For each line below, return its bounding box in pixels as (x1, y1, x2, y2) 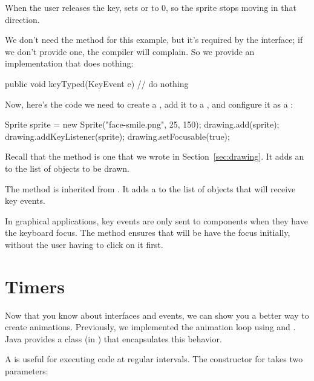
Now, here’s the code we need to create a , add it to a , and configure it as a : (5, 97, 293, 110)
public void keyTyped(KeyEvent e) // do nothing (5, 77, 189, 90)
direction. (5, 13, 40, 25)
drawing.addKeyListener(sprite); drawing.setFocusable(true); (5, 129, 230, 142)
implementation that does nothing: (5, 57, 134, 70)
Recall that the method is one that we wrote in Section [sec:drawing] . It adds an (5, 150, 304, 163)
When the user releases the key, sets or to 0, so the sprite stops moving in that (5, 1, 296, 13)
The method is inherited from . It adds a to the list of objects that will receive (5, 182, 296, 195)
